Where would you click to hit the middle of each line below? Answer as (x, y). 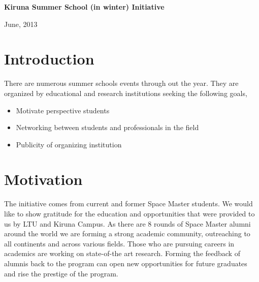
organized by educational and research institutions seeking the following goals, (126, 93)
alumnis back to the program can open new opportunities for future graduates (126, 263)
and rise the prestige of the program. (61, 273)
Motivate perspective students (63, 110)
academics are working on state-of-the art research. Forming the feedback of (122, 253)
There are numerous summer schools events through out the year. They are (121, 83)
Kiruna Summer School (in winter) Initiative (84, 7)
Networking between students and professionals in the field (107, 127)
